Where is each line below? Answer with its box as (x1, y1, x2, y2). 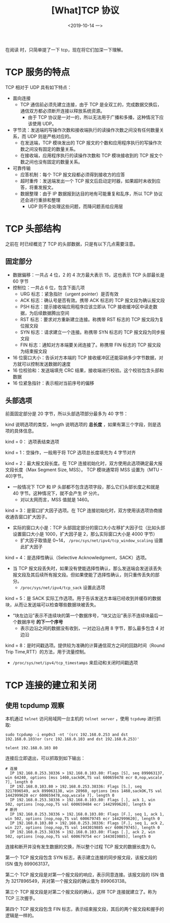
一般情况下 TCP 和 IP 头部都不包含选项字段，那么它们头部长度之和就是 (12, 484, 160, 490)
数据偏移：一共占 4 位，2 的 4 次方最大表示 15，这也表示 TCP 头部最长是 (12, 272, 165, 278)
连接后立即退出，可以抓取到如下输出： (5, 755, 85, 762)
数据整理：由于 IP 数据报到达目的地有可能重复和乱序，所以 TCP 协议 (20, 191, 163, 197)
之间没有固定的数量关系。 (24, 146, 79, 152)
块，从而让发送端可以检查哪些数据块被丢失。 (5, 602, 99, 608)
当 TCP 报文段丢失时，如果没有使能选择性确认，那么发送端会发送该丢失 (12, 565, 162, 572)
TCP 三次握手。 (5, 895, 38, 902)
